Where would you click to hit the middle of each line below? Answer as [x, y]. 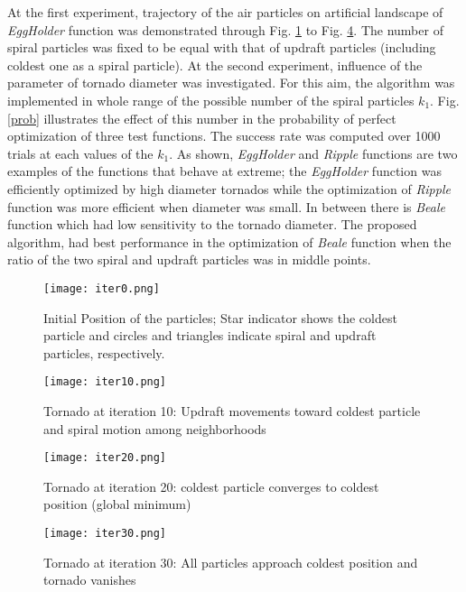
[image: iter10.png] [105, 382]
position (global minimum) [117, 504]
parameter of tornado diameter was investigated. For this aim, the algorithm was [231, 83]
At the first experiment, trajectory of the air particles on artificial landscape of [225, 12]
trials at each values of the [80, 153]
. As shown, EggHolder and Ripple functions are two [313, 153]
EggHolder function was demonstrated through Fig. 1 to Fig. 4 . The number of [225, 29]
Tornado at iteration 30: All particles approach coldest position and [231, 562]
